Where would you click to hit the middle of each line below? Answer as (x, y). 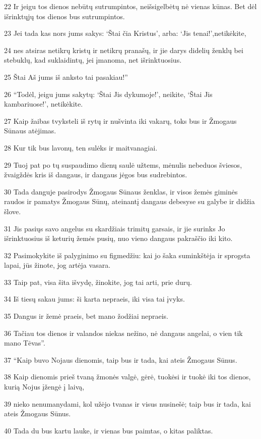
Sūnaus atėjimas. (30, 131)
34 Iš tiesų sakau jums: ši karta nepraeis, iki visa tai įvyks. (94, 299)
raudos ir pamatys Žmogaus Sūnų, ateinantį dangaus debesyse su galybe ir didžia (129, 201)
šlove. (13, 211)
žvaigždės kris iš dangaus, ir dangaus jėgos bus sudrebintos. (96, 175)
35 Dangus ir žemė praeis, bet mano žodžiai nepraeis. (86, 316)
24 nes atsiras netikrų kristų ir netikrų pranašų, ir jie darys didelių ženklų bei (124, 50)
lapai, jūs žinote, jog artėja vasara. (57, 265)
